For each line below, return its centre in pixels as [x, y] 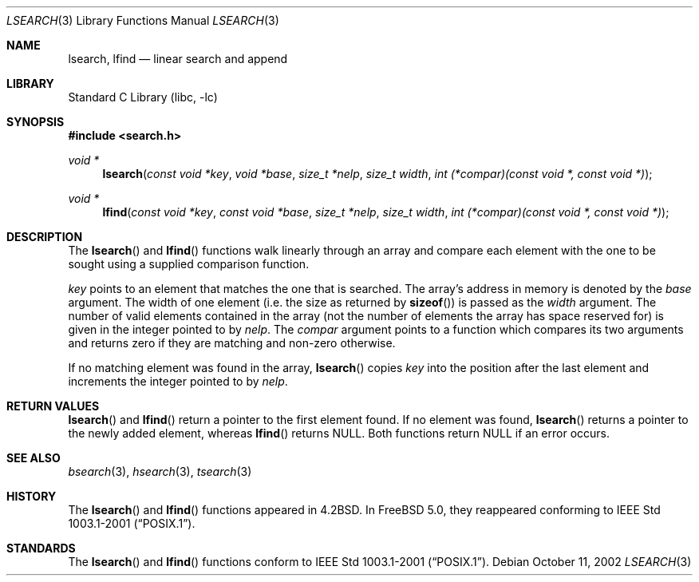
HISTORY [32, 496]
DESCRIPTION [45, 237]
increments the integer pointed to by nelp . [178, 381]
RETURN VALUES [53, 406]
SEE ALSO [34, 458]
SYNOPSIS [36, 122]
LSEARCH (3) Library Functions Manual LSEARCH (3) [143, 20]
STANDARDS [41, 548]
